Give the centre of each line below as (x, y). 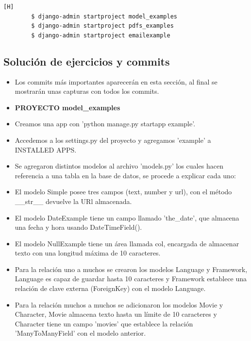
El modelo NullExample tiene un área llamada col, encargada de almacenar (127, 243)
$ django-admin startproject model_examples (104, 16)
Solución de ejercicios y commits (87, 61)
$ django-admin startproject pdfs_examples (102, 26)
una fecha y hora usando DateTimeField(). (78, 227)
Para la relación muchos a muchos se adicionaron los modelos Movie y (119, 304)
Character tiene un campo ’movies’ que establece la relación (104, 323)
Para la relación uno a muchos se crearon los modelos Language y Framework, (131, 269)
